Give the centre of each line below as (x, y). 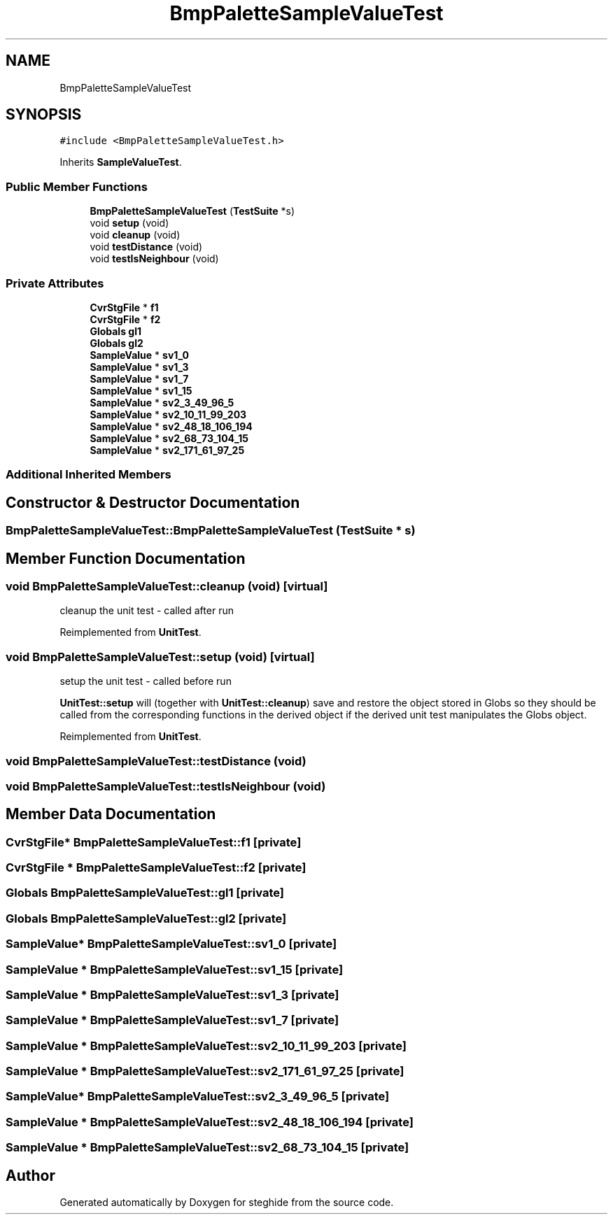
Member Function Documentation (126, 558)
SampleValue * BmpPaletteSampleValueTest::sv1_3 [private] (172, 994)
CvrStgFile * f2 (125, 319)
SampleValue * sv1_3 (139, 367)
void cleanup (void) (135, 235)
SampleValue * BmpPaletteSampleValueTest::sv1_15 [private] (175, 969)
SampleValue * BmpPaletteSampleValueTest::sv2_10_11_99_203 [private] (206, 1045)
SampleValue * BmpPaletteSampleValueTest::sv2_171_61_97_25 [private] (205, 1071)
